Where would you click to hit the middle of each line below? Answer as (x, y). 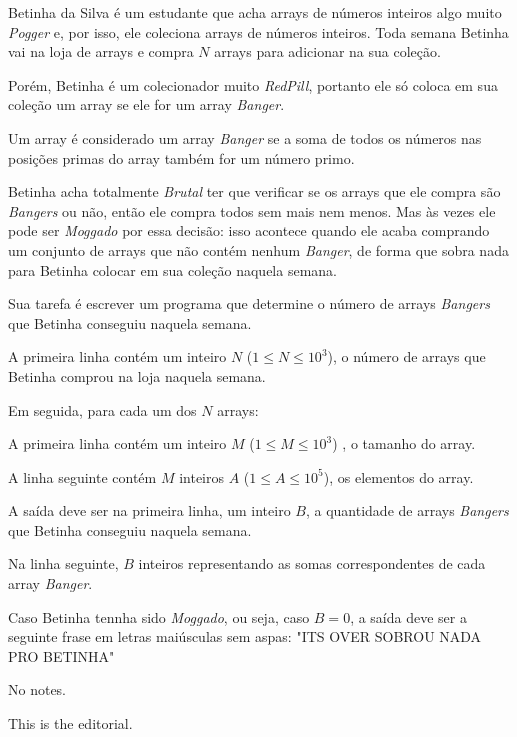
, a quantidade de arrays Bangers (407, 510)
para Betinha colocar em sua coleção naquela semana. (172, 269)
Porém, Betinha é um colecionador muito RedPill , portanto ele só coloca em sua (253, 84)
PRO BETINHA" (61, 655)
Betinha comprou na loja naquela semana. (137, 375)
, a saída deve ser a (408, 616)
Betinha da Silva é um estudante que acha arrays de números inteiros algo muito (255, 12)
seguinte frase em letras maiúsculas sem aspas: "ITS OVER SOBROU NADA (245, 636)
